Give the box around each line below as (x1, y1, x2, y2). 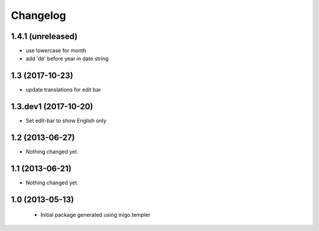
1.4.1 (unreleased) (11, 31, 78, 41)
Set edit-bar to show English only (25, 117, 106, 124)
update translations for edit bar (25, 86, 102, 93)
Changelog (11, 9, 66, 22)
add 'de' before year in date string (25, 55, 109, 62)
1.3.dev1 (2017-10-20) (11, 102, 93, 112)
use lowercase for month (25, 47, 87, 54)
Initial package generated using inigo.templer (40, 212, 151, 219)
